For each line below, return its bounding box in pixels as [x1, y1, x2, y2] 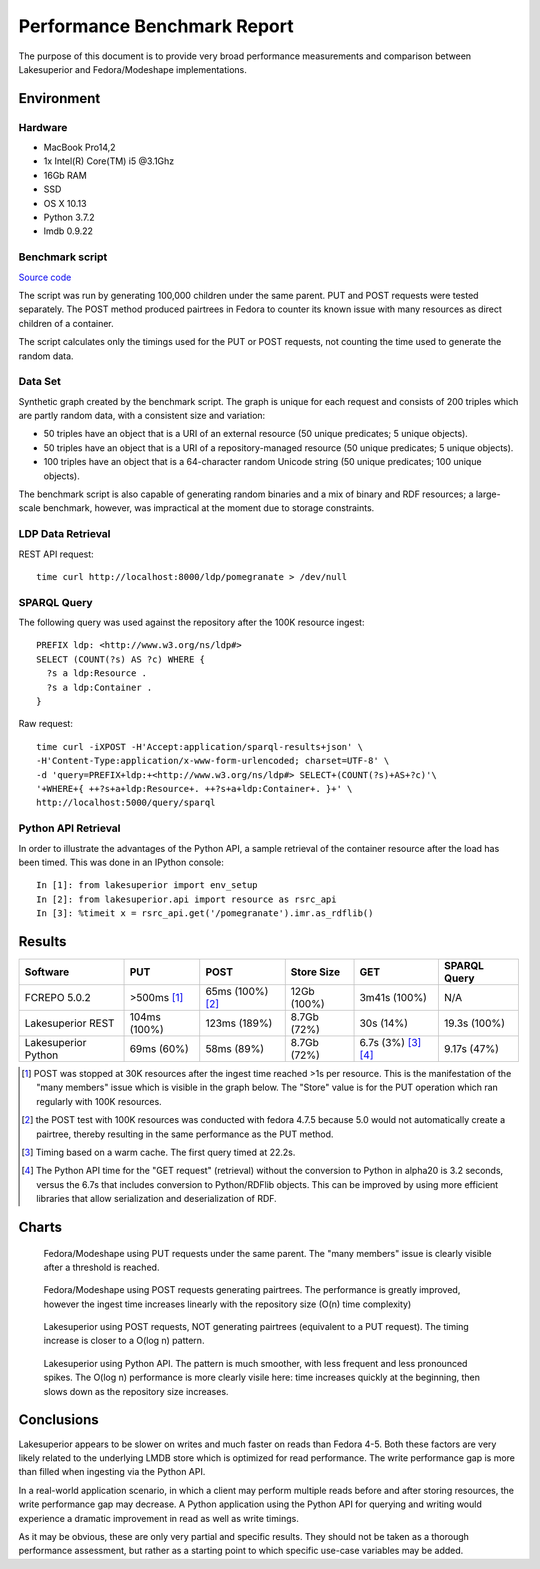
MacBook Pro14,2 [43, 141, 116, 154]
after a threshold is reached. [43, 1261, 160, 1273]
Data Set [18, 375, 62, 389]
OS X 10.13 [43, 197, 87, 209]
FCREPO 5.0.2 [24, 990, 92, 1004]
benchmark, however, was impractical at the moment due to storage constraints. [42, 502, 375, 514]
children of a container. [18, 317, 114, 329]
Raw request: [18, 718, 74, 730]
